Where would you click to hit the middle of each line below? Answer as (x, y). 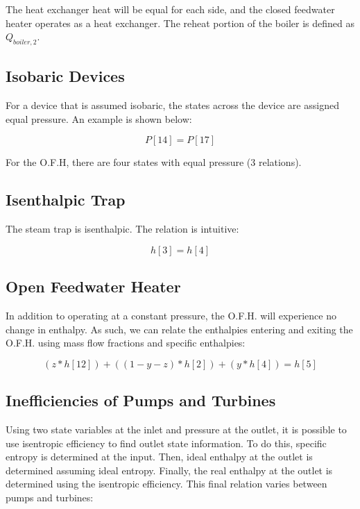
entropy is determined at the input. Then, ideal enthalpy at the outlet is (159, 457)
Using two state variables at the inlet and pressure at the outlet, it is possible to (176, 429)
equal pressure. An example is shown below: (99, 118)
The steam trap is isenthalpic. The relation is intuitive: (122, 229)
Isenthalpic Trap (66, 200)
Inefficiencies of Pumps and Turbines (141, 400)
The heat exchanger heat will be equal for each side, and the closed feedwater (170, 9)
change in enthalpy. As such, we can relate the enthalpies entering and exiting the (179, 329)
